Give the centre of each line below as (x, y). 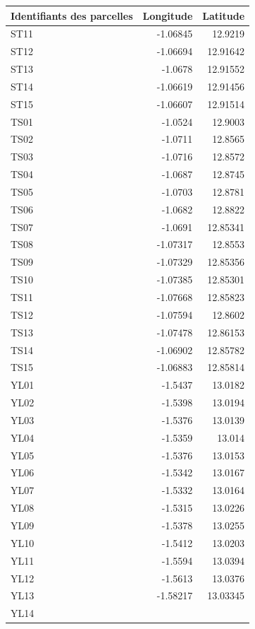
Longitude (168, 15)
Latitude (224, 15)
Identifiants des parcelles (72, 15)
